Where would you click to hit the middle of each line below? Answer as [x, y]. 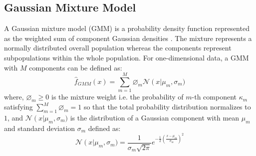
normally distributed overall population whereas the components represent [118, 48]
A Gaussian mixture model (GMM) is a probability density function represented [127, 28]
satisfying [18, 107]
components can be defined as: [76, 67]
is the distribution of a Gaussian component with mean [155, 117]
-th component [214, 97]
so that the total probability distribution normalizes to [167, 107]
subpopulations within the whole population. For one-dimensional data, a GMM [127, 57]
